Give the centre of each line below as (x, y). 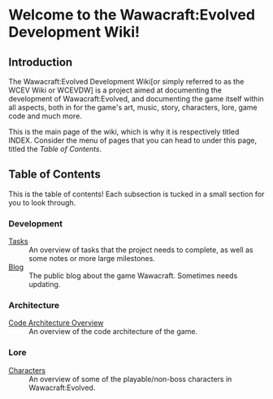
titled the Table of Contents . (55, 149)
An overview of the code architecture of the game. (113, 332)
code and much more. (45, 116)
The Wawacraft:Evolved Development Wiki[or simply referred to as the (126, 82)
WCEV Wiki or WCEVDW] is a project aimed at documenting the (115, 90)
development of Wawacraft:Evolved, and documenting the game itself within (136, 99)
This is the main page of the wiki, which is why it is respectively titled (124, 132)
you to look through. (42, 202)
